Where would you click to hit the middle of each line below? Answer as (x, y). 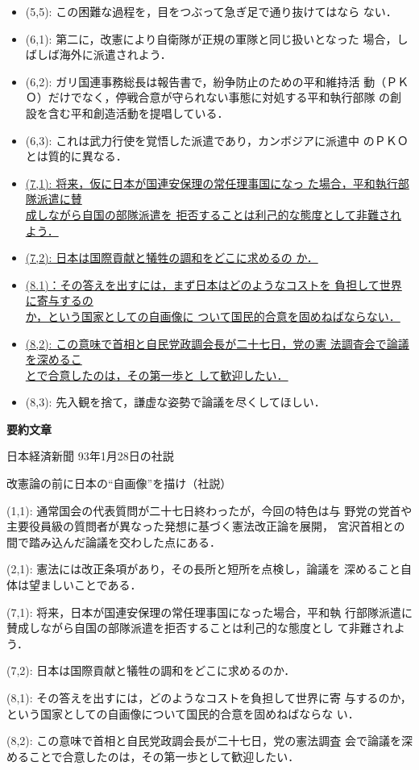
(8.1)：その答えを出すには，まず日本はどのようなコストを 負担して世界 (214, 284)
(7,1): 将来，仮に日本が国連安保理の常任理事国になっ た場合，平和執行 (212, 183)
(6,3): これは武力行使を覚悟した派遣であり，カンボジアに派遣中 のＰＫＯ (217, 140)
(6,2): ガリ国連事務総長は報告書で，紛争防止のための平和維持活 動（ (206, 81)
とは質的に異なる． (76, 156)
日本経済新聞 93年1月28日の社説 (90, 456)
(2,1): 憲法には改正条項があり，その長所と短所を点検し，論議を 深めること (204, 569)
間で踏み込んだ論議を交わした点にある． (114, 541)
